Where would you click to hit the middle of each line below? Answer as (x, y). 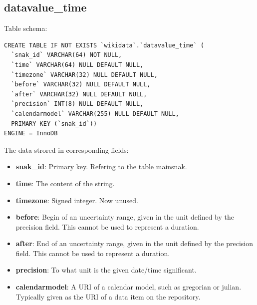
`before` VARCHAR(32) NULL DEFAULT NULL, (81, 85)
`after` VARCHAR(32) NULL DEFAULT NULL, (79, 94)
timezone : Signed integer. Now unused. (77, 200)
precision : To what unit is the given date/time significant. (106, 270)
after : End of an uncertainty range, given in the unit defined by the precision (134, 243)
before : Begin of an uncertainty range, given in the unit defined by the (125, 217)
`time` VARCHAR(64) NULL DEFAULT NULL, (77, 65)
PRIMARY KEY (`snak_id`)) (54, 124)
